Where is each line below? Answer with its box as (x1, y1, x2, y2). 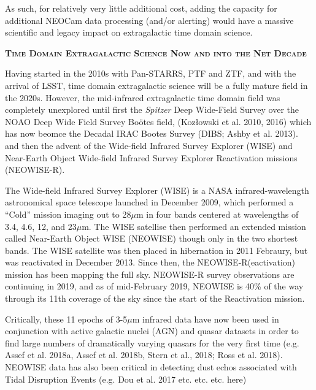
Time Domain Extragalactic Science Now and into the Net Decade (5, 46, 307, 59)
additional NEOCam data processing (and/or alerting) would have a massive (5, 13, 294, 26)
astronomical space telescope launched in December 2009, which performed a (5, 196, 294, 208)
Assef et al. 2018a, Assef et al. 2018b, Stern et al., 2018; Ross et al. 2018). (5, 348, 283, 361)
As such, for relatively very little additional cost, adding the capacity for (5, 2, 277, 14)
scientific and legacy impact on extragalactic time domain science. (5, 26, 253, 39)
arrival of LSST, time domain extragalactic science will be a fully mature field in (5, 78, 308, 91)
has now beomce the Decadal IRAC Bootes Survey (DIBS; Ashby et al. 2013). (5, 127, 298, 140)
